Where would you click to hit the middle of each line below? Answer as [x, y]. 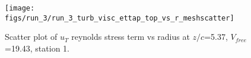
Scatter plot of [31, 37]
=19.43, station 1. [37, 48]
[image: [20, 8]
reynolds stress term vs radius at [131, 37]
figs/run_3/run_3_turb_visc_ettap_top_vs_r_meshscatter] [120, 18]
